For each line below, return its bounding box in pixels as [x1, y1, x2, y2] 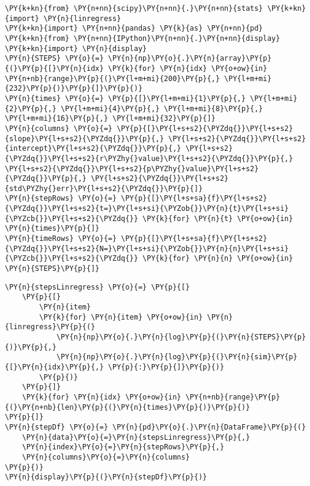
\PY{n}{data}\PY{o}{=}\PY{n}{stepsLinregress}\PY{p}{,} [22, 433, 251, 442]
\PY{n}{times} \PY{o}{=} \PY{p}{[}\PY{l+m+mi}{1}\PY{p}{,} [5, 94, 246, 103]
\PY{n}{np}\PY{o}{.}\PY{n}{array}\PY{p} [108, 54, 272, 63]
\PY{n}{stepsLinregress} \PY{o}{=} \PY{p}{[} [5, 282, 190, 291]
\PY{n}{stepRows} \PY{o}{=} [5, 194, 117, 203]
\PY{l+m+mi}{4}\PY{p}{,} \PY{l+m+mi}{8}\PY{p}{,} [61, 104, 263, 113]
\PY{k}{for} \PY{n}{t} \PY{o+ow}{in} [142, 214, 293, 223]
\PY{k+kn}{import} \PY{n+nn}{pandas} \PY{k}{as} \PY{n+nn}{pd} [5, 24, 263, 33]
